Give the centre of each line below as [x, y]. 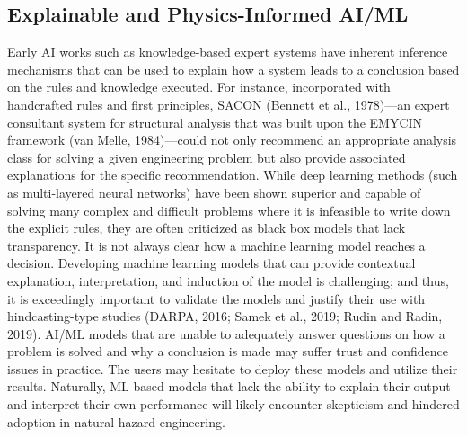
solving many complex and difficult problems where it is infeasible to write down [229, 210]
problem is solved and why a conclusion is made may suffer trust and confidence [228, 351]
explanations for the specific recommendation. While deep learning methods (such [233, 175]
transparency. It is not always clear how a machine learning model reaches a [216, 245]
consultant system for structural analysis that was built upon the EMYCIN [215, 122]
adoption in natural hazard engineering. [116, 421]
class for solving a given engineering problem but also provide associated [207, 157]
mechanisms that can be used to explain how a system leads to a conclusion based [233, 69]
